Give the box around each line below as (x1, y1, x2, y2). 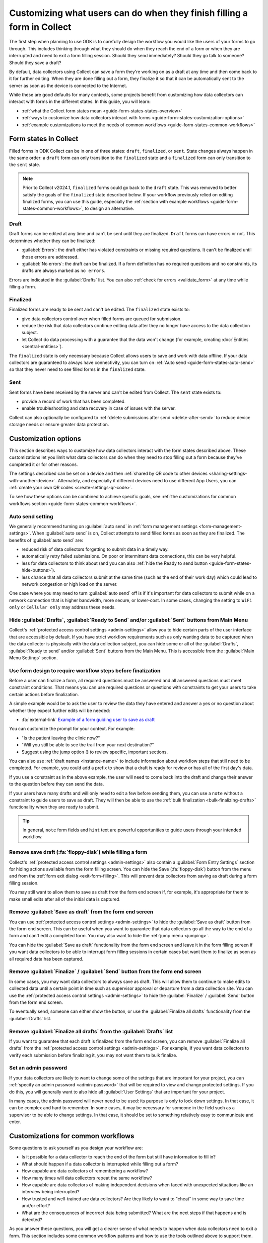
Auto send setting (9, 513, 54, 520)
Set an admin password (9, 1065, 67, 1071)
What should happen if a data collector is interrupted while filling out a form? (21, 1161, 178, 1167)
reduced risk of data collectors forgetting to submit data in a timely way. (21, 546, 169, 552)
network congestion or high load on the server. (21, 581, 118, 587)
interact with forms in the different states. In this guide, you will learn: (9, 98, 151, 104)
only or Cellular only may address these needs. (9, 604, 116, 610)
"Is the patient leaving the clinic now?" (21, 735, 100, 741)
